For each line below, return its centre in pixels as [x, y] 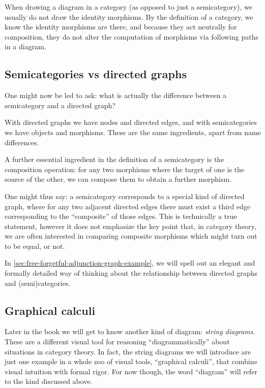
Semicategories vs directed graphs [96, 74]
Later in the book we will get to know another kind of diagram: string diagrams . [130, 331]
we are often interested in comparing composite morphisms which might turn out [131, 236]
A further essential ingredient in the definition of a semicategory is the [114, 159]
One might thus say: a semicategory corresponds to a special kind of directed [125, 196]
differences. [22, 142]
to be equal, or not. [35, 246]
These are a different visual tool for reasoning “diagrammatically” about [117, 342]
